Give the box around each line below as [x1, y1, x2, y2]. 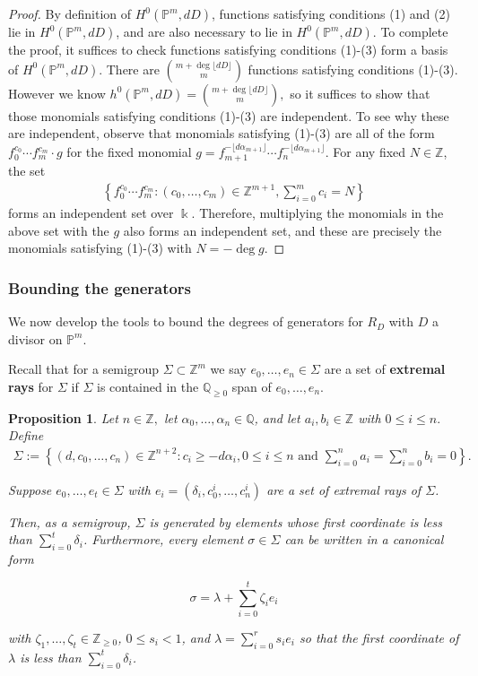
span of [231, 377, 272, 395]
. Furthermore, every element [83, 530, 244, 549]
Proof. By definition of [8, 4, 132, 22]
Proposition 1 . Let [8, 408, 118, 427]
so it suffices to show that [290, 83, 430, 102]
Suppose [8, 480, 52, 498]
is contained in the [96, 377, 199, 395]
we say [210, 360, 247, 378]
